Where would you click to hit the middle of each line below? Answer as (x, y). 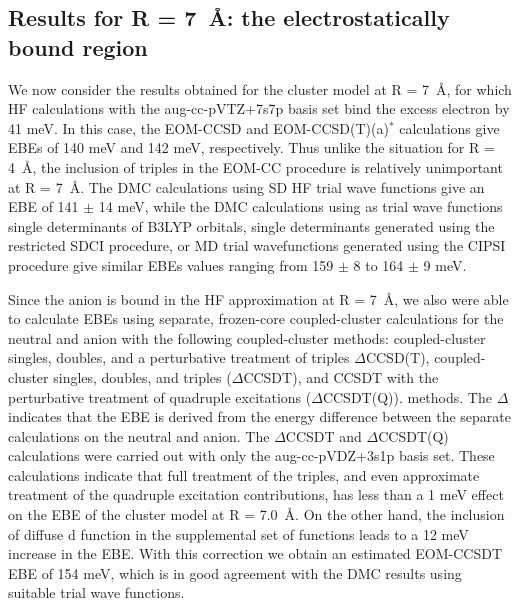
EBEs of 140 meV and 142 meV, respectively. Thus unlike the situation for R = (251, 147)
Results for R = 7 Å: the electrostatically (229, 17)
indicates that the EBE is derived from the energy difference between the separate (260, 416)
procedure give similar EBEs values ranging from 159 (171, 264)
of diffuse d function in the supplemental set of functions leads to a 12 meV (238, 533)
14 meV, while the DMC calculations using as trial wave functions (300, 206)
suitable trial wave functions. (96, 592)
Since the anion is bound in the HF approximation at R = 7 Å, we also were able (258, 298)
